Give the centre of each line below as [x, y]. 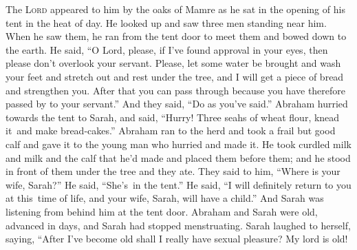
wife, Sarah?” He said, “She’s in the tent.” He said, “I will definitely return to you [178, 184]
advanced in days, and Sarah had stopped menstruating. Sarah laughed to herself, [178, 225]
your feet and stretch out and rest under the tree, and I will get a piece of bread [175, 76]
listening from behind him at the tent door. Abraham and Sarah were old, [162, 211]
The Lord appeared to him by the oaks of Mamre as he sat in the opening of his [175, 9]
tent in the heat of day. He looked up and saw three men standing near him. [166, 22]
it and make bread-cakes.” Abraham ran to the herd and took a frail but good [171, 131]
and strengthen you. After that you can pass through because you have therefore [176, 90]
